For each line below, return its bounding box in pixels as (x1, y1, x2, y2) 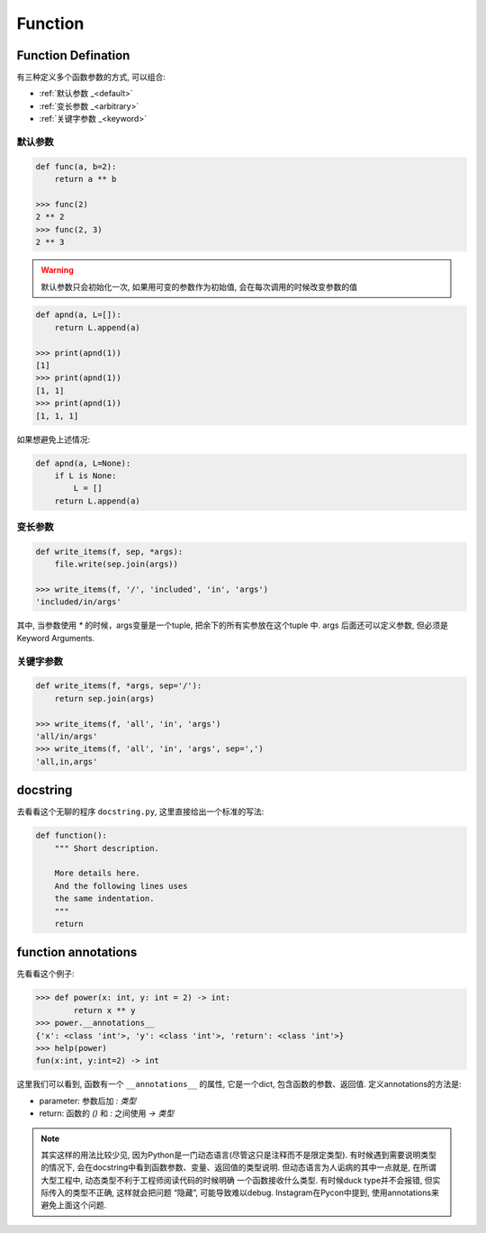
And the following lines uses (54, 881, 188, 891)
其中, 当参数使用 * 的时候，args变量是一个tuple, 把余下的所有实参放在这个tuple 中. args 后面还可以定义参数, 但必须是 (16, 620, 449, 630)
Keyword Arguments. (16, 632, 94, 643)
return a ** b (54, 174, 117, 185)
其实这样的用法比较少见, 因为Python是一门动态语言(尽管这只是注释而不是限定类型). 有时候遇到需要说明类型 (40, 1149, 436, 1160)
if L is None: (54, 470, 117, 481)
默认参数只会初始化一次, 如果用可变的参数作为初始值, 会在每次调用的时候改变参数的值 (40, 281, 357, 292)
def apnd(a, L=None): (35, 458, 131, 468)
